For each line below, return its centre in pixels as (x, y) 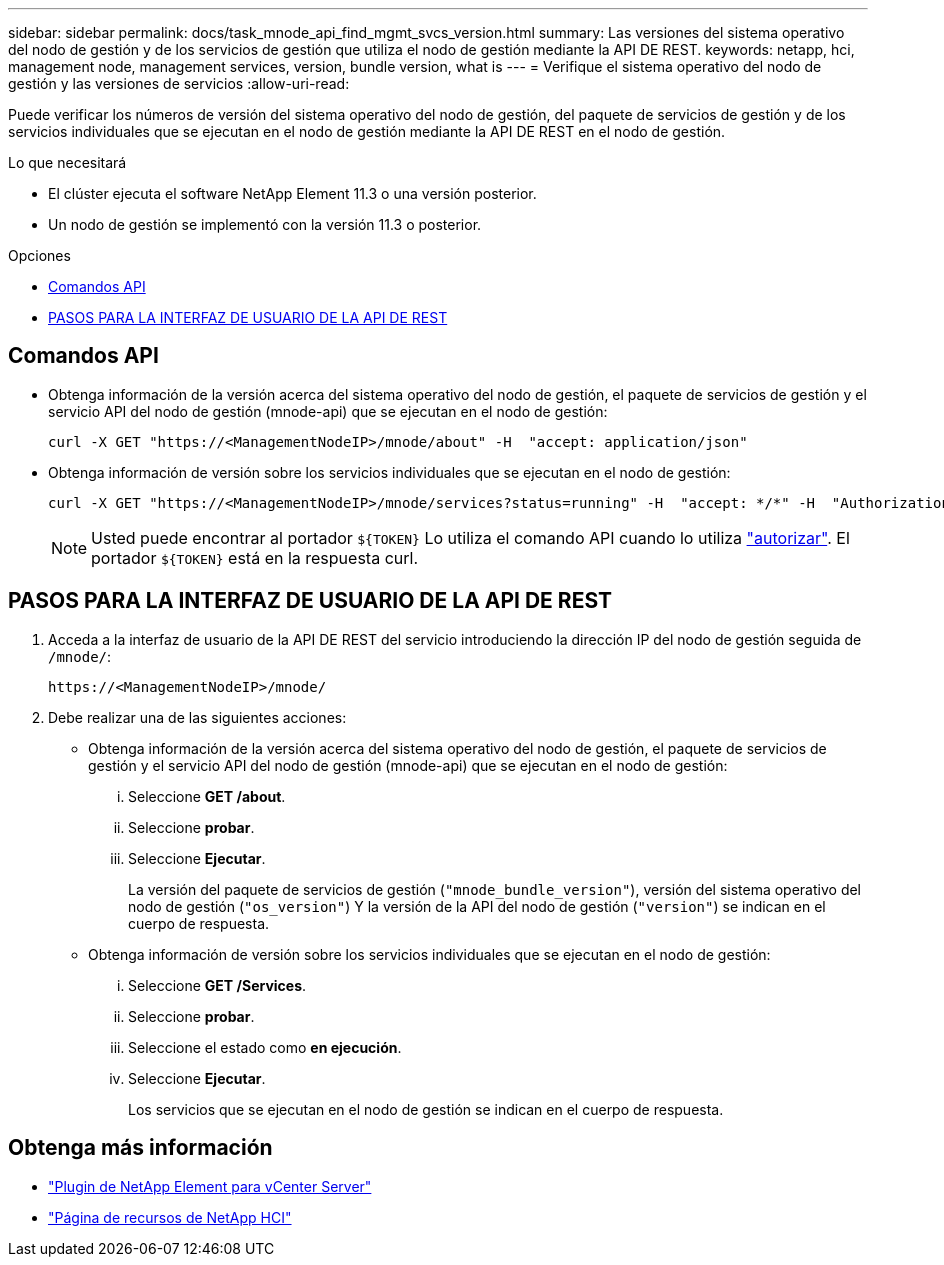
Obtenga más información (140, 1148)
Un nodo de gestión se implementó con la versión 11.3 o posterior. (265, 224)
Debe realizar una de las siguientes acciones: (197, 717)
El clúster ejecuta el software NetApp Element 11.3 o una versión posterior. (292, 193)
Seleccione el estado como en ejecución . (265, 1047)
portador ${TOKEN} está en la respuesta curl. (254, 557)
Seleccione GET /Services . (217, 985)
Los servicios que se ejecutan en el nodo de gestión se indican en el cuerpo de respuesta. (426, 1109)
